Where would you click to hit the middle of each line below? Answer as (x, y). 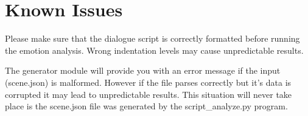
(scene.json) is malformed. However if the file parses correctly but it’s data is (148, 82)
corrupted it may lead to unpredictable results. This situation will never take (149, 94)
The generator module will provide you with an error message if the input (143, 70)
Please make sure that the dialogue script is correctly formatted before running (152, 38)
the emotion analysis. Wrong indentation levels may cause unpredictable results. (154, 50)
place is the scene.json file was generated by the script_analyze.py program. (146, 106)
